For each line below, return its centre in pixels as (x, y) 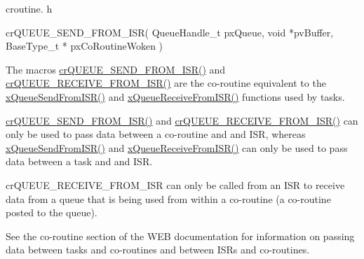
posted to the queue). (52, 212)
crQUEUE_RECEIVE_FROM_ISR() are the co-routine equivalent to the (166, 83)
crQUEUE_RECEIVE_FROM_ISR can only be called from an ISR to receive (175, 184)
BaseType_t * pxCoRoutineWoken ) (85, 46)
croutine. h (29, 8)
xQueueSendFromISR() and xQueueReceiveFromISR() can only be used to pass (177, 147)
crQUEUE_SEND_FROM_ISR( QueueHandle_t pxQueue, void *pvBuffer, (170, 32)
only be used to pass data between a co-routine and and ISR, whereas (156, 134)
